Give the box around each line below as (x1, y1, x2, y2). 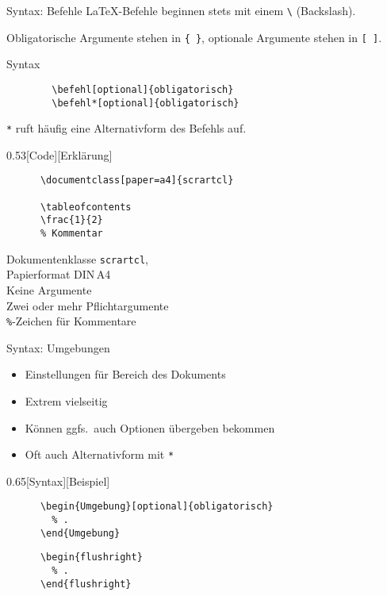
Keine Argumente (6, 282, 92, 298)
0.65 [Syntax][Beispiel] (6, 472, 110, 489)
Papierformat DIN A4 (6, 266, 111, 283)
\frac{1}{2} (40, 214, 103, 226)
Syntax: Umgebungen (6, 339, 110, 356)
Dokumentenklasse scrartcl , (6, 250, 148, 267)
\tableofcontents (40, 201, 132, 213)
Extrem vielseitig (25, 393, 108, 410)
